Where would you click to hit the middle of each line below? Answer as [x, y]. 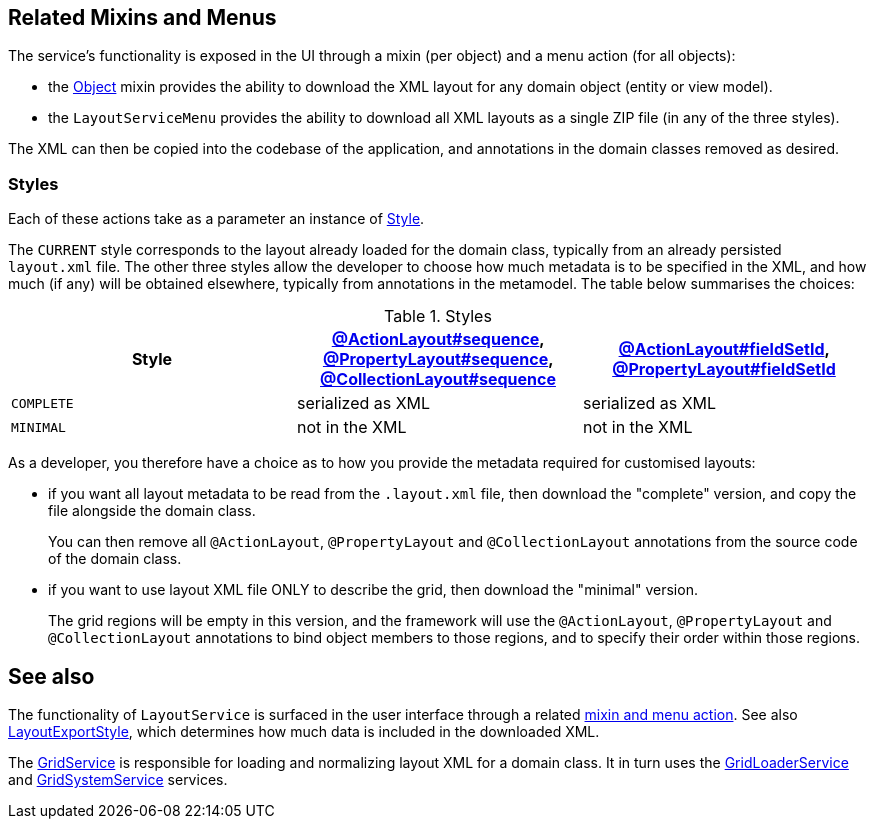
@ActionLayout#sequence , [438, 339]
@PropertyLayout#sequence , [438, 359]
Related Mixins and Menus [142, 17]
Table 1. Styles [438, 316]
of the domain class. [115, 559]
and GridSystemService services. [118, 780]
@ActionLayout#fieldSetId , [724, 349]
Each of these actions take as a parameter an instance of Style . [216, 219]
